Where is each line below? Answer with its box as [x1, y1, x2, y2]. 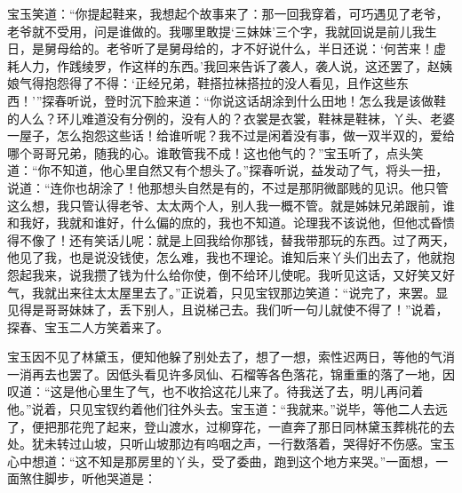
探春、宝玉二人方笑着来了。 [7, 317, 169, 336]
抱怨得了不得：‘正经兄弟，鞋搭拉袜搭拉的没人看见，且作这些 [44, 74, 396, 92]
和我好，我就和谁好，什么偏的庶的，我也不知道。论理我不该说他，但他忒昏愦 [7, 213, 455, 232]
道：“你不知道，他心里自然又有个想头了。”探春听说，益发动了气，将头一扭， [7, 161, 449, 179]
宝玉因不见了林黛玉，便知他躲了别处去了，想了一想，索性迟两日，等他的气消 [7, 347, 455, 366]
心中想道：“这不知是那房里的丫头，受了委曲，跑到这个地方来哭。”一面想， [7, 451, 436, 470]
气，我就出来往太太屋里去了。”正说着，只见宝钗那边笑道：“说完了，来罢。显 [7, 282, 449, 301]
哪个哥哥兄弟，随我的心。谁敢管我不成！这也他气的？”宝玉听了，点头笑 [7, 143, 424, 162]
